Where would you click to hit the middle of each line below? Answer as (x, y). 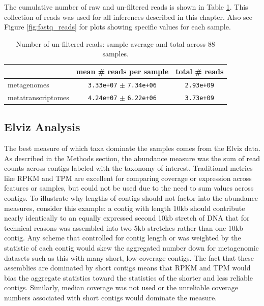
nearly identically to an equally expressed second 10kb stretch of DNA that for (127, 218)
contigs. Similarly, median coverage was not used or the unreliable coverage (121, 287)
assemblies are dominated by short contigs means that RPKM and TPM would (127, 268)
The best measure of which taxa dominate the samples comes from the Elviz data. (132, 148)
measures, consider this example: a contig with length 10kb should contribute (125, 208)
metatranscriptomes (38, 97)
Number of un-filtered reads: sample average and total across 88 (115, 43)
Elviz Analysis (42, 127)
